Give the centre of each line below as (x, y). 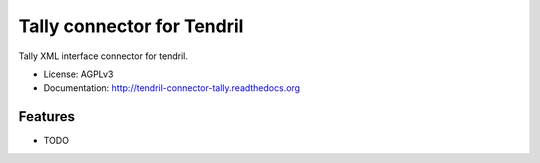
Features (46, 116)
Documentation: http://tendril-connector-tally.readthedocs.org (171, 88)
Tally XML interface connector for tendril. (103, 56)
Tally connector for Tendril (131, 26)
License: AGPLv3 (78, 74)
